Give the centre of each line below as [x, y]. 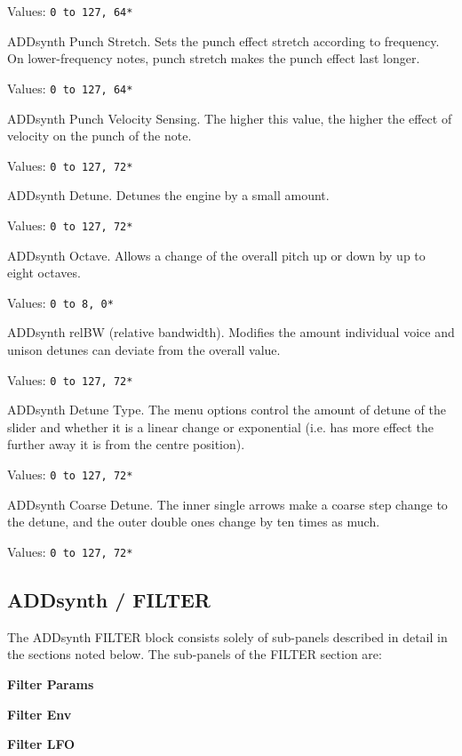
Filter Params [51, 684]
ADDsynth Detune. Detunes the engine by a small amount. [168, 195]
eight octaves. [44, 273]
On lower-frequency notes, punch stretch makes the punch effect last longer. [214, 58]
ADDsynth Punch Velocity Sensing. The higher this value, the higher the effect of [230, 118]
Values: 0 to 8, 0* [60, 302]
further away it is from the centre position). [126, 444]
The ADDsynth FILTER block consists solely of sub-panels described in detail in [227, 636]
